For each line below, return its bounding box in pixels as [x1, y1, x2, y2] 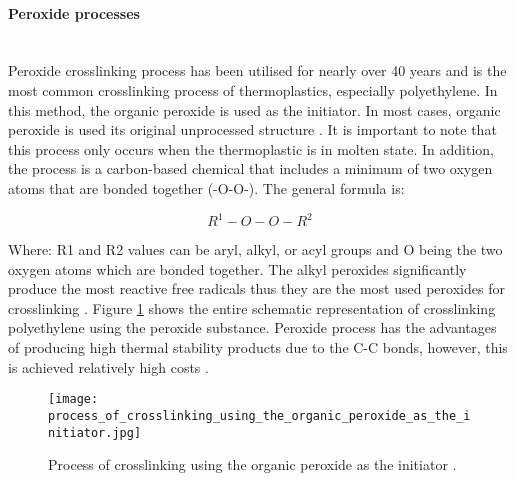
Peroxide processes [8, 2, 140, 23]
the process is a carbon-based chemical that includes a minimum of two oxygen [8, 158, 493, 179]
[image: [48, 392, 99, 407]
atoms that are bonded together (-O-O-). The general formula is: [8, 177, 405, 198]
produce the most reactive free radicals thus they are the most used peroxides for [8, 278, 505, 299]
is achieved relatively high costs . [8, 356, 209, 377]
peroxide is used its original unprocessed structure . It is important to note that [8, 119, 497, 140]
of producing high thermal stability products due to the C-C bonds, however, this [8, 337, 508, 358]
